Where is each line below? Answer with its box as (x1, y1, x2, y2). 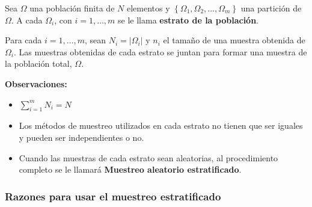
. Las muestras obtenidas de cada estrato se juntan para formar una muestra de (13, 45, 307, 58)
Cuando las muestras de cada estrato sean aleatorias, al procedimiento (19, 151, 278, 164)
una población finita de (29, 2, 115, 14)
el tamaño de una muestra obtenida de (163, 34, 305, 46)
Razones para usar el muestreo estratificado (5, 188, 221, 203)
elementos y (126, 2, 170, 14)
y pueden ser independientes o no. (19, 131, 144, 143)
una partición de (240, 2, 302, 14)
